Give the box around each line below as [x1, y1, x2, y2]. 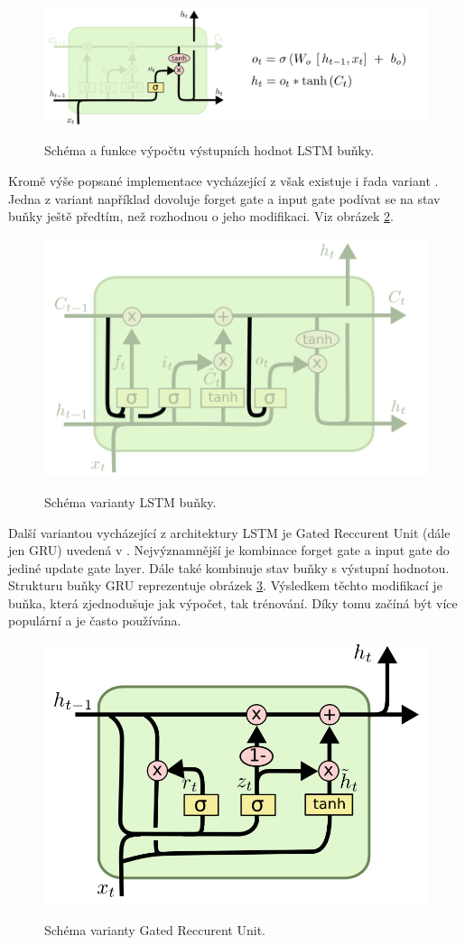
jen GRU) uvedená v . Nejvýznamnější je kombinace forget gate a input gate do [8, 541, 450, 560]
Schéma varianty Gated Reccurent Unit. [44, 921, 265, 940]
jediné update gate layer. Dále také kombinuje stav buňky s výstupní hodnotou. [8, 558, 450, 577]
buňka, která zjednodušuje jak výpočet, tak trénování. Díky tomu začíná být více [8, 593, 458, 612]
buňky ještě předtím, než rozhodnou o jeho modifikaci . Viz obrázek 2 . [8, 207, 394, 226]
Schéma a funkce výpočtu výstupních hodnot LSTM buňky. [44, 141, 375, 160]
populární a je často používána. [8, 611, 181, 630]
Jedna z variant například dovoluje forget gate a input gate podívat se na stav [8, 189, 441, 208]
